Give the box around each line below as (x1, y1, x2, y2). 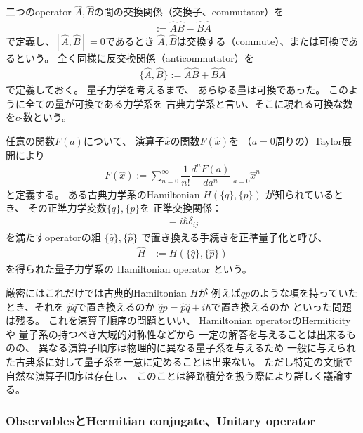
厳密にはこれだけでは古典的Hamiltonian (6, 285, 187, 299)
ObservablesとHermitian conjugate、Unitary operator (6, 411, 316, 429)
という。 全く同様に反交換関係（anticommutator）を (15, 51, 254, 65)
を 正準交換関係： (140, 200, 222, 215)
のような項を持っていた (250, 285, 358, 299)
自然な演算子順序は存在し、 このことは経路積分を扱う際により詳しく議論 (6, 368, 343, 382)
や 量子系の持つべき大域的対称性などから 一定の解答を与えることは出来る (6, 326, 346, 341)
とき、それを (6, 299, 65, 314)
